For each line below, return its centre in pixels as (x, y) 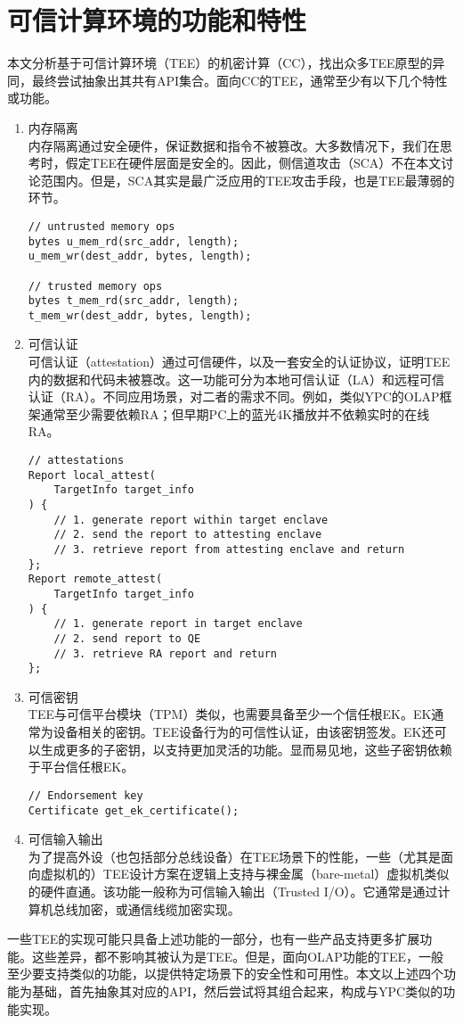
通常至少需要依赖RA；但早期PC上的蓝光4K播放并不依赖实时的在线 (235, 413)
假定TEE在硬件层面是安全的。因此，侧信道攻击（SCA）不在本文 (253, 163)
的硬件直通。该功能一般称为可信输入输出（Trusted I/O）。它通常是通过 (233, 891)
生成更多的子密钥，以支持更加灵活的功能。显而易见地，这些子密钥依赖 (246, 749)
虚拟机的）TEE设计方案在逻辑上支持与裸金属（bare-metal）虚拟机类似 (245, 874)
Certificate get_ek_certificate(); (134, 810)
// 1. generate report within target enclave (191, 520)
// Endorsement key (85, 795)
